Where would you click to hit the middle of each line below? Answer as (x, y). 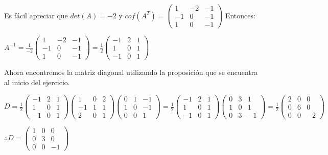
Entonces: (240, 15)
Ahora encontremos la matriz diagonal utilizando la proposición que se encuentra (131, 72)
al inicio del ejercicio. (37, 82)
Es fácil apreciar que (36, 15)
